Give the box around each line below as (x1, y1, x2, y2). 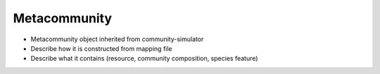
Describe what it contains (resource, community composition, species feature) (30, 54, 258, 63)
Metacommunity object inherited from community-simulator (30, 35, 204, 43)
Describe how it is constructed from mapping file (30, 44, 172, 52)
